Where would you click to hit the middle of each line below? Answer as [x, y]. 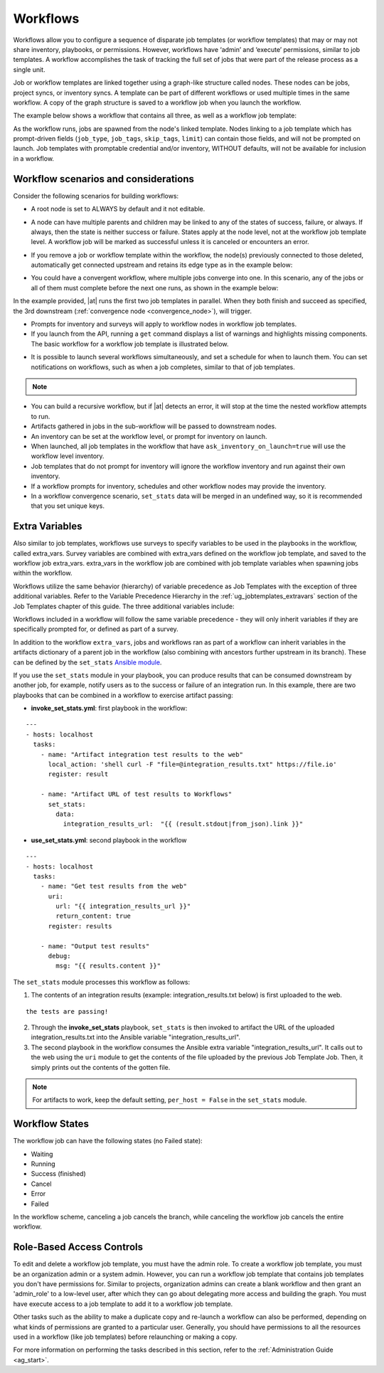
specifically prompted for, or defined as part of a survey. [96, 629]
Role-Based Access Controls [78, 1247]
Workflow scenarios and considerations [104, 179]
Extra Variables [48, 526]
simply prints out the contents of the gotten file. [101, 1067]
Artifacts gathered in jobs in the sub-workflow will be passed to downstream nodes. [154, 426]
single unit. [29, 69]
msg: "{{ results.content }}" [108, 966]
